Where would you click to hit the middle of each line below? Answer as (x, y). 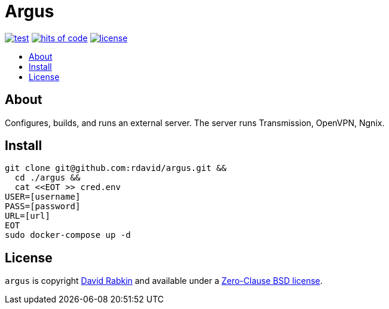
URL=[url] (27, 216)
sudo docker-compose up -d (68, 235)
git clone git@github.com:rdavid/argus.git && (116, 168)
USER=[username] (43, 197)
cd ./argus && (48, 178)
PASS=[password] (43, 206)
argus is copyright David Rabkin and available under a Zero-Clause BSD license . (164, 281)
